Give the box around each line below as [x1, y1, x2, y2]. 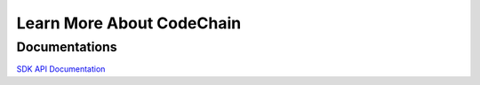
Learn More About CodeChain [16, 13, 242, 33]
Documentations [16, 39, 117, 55]
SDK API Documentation [16, 64, 106, 74]
